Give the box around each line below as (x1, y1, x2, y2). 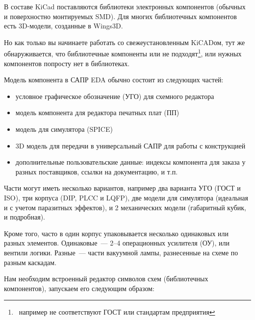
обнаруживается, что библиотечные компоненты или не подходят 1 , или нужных (4, 47, 242, 59)
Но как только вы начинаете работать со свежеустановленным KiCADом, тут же (4, 37, 245, 47)
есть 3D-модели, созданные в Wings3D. (4, 21, 123, 31)
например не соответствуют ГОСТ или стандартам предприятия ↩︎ (19, 307, 215, 317)
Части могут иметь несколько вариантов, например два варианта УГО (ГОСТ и (4, 183, 241, 193)
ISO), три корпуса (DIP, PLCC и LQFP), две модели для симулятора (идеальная (4, 192, 248, 202)
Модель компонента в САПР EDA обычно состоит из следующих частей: (4, 74, 224, 85)
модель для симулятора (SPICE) (15, 124, 113, 134)
